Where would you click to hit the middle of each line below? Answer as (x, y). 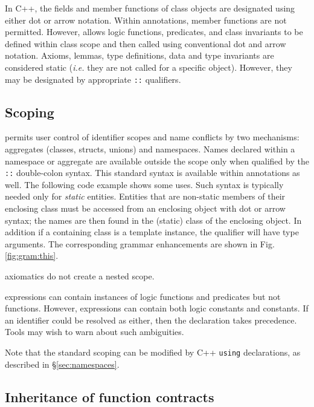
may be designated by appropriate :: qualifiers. (93, 79)
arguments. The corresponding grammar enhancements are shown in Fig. (140, 243)
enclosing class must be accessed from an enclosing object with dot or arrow (145, 208)
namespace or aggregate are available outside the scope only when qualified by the (157, 161)
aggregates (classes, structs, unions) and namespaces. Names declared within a (150, 149)
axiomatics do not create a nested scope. (80, 276)
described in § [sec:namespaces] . (62, 364)
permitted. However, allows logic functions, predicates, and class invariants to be (154, 32)
